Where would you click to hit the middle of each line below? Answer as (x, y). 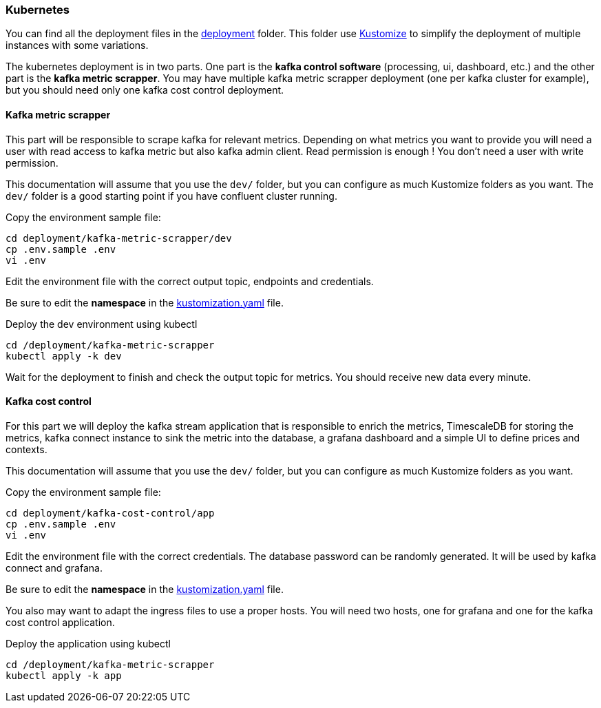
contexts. (27, 449)
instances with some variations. (77, 45)
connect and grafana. (54, 568)
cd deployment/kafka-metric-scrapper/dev (119, 238)
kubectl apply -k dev (64, 356)
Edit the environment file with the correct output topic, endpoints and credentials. (190, 281)
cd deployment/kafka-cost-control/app (110, 513)
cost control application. (60, 622)
